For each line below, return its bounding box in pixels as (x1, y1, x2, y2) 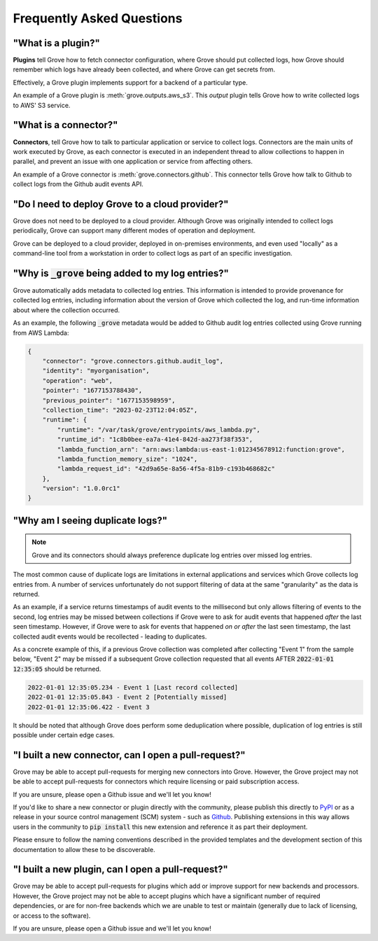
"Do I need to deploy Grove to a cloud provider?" (13, 198, 229, 210)
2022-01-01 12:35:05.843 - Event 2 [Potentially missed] (27, 693, 227, 702)
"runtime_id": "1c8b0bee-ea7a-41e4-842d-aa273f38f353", (57, 435, 253, 444)
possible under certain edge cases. (13, 730, 115, 739)
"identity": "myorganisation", (42, 367, 150, 375)
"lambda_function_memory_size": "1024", (57, 455, 198, 463)
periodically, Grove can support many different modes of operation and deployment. (13, 226, 255, 235)
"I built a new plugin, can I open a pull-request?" (13, 863, 228, 875)
